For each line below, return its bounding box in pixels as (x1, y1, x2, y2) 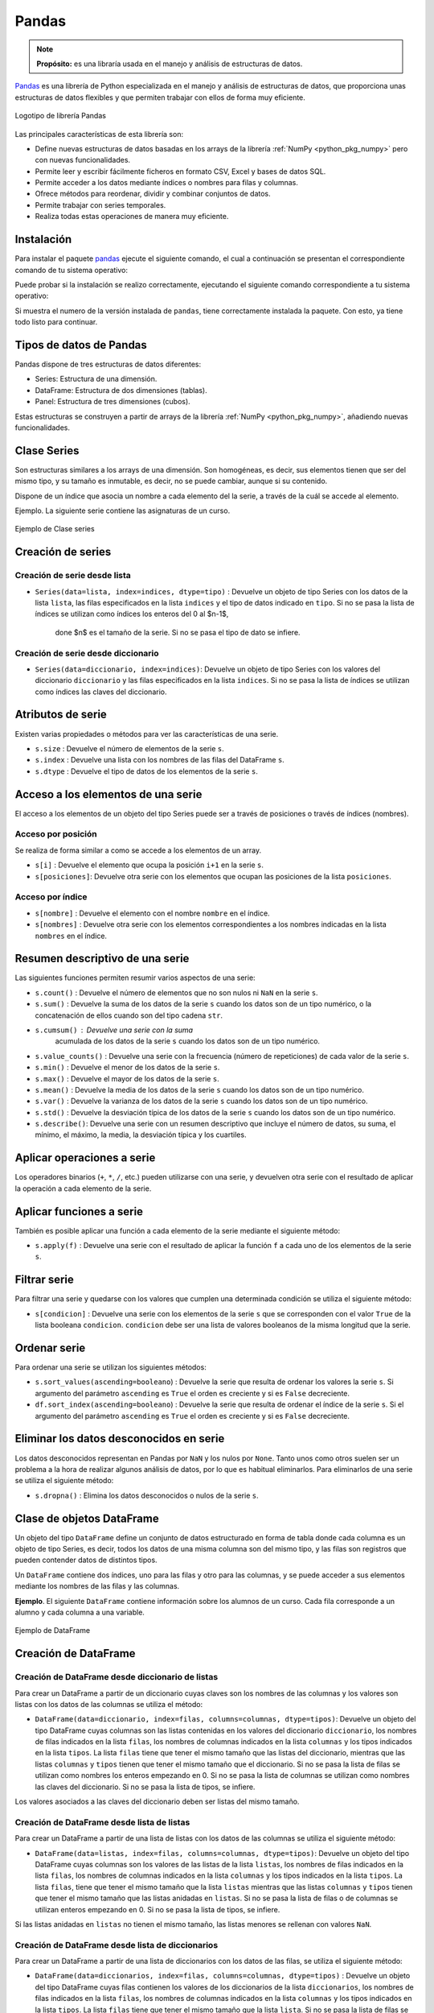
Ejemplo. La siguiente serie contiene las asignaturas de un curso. (14, 506, 231, 515)
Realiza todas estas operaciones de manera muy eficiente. (35, 212, 229, 221)
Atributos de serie (14, 708, 108, 721)
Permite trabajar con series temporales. (35, 200, 166, 209)
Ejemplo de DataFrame (14, 1626, 91, 1635)
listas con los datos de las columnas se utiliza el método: (14, 1699, 203, 1709)
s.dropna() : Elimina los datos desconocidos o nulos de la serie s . (35, 1490, 259, 1500)
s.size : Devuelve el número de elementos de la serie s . (35, 743, 224, 753)
